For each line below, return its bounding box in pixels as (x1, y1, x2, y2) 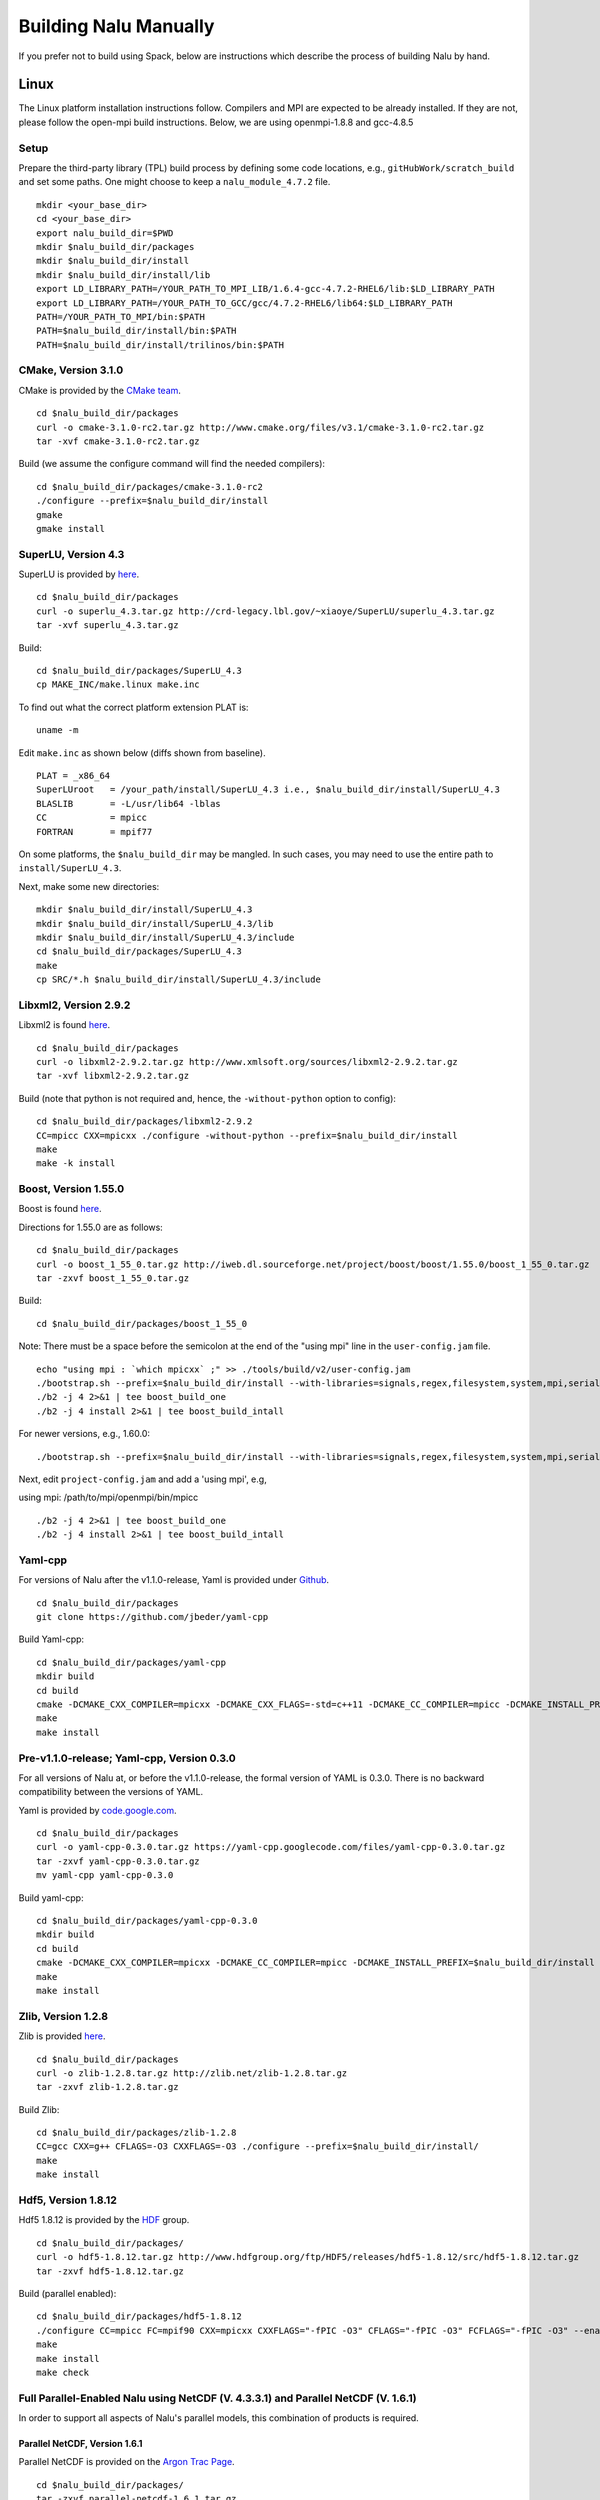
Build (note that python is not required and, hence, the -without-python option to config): (18, 1092, 397, 1104)
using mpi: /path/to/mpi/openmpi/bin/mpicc (18, 1491, 199, 1504)
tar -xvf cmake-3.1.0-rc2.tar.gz (36, 435, 200, 447)
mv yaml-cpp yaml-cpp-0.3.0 (36, 1870, 174, 1881)
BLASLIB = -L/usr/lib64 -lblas (36, 798, 222, 809)
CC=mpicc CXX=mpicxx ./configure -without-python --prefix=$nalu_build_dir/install (36, 1130, 459, 1141)
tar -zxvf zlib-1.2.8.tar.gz (36, 2081, 179, 2093)
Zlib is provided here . (18, 2030, 106, 2042)
